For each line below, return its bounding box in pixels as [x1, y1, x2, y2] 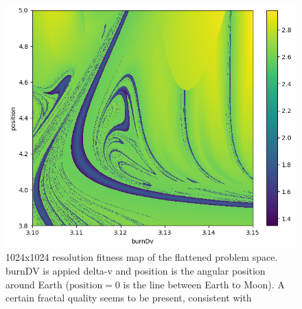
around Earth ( [5, 277, 69, 291]
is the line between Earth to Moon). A [123, 277, 285, 291]
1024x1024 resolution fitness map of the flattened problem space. [5, 250, 278, 264]
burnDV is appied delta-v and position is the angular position [5, 263, 266, 277]
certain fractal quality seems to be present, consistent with [5, 290, 252, 305]
